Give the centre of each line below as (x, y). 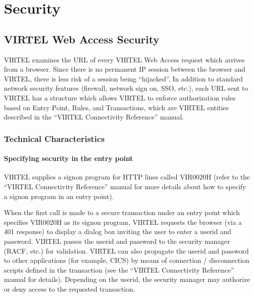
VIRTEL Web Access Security (82, 39)
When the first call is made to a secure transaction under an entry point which (122, 212)
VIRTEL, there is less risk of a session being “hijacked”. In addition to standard (123, 78)
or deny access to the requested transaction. (70, 288)
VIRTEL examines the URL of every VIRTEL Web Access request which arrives (124, 59)
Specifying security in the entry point (69, 158)
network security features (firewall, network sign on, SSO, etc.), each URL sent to (126, 88)
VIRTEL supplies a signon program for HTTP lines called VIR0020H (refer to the (127, 177)
